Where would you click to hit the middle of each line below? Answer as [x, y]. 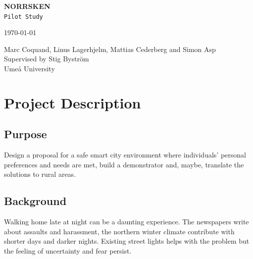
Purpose [25, 134]
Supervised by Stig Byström [47, 59]
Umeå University [29, 69]
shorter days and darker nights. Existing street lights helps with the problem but [127, 241]
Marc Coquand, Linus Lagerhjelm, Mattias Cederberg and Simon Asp [110, 49]
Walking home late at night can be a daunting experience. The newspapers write [126, 222]
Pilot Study [24, 17]
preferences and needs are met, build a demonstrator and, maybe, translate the [124, 164]
